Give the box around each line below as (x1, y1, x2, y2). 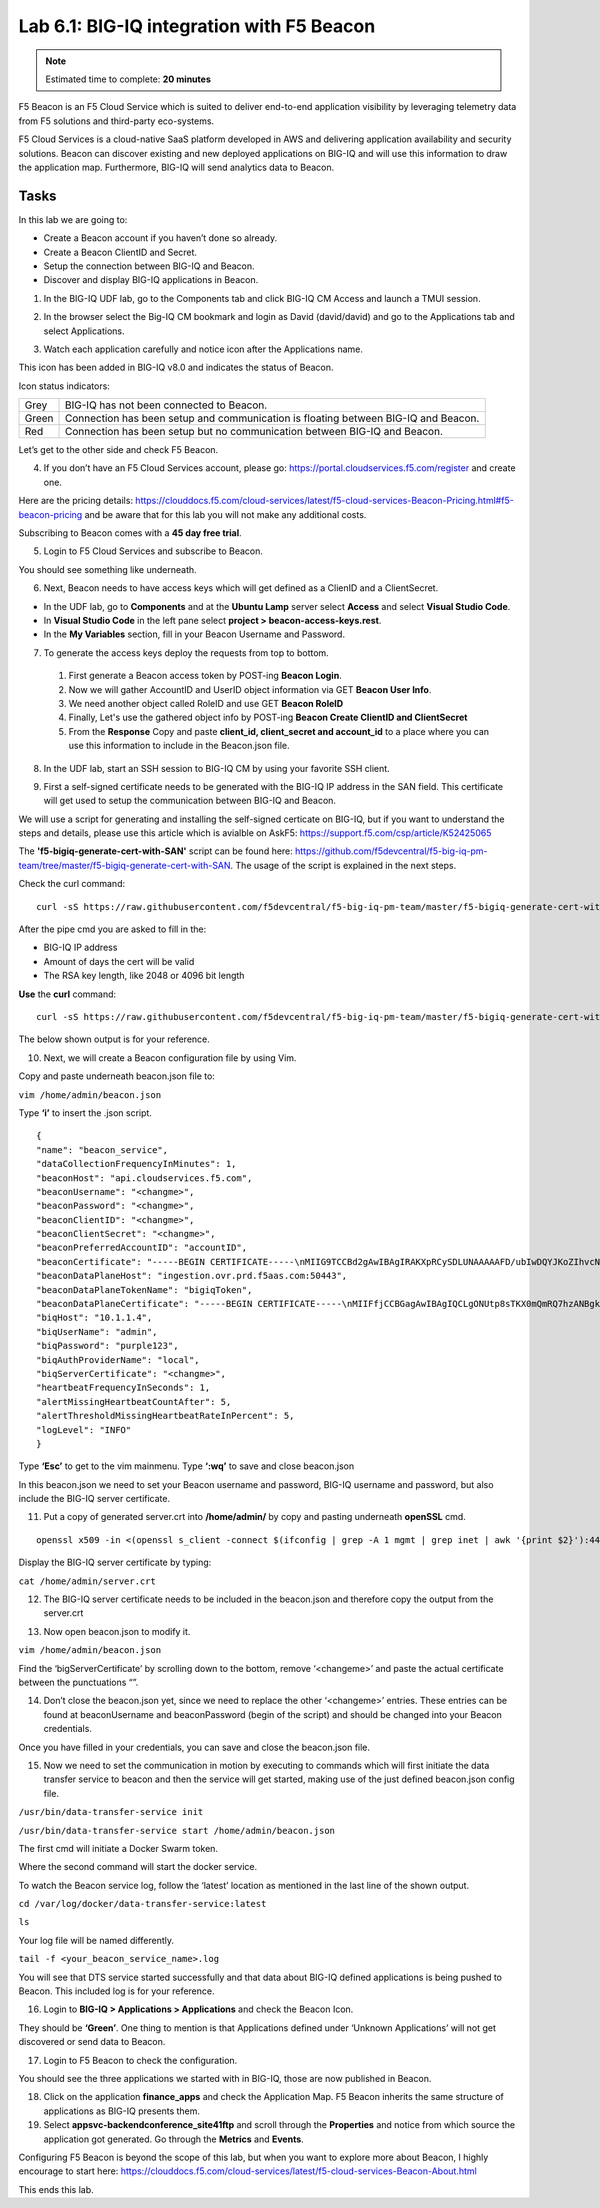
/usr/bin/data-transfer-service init (18, 1806, 204, 1818)
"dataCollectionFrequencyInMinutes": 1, (36, 1158, 237, 1170)
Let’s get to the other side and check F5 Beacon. (18, 444, 219, 456)
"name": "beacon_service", (36, 1144, 169, 1155)
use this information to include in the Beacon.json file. (68, 740, 290, 752)
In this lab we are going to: (18, 213, 128, 225)
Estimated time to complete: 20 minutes (45, 73, 212, 85)
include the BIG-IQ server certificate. (18, 1493, 170, 1505)
